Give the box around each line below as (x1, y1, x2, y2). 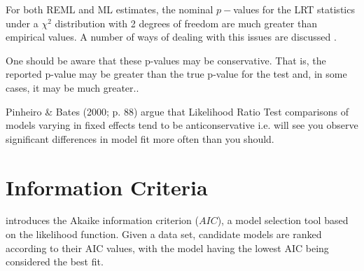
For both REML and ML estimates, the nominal (6, 2, 213, 16)
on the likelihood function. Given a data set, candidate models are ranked (6, 227, 322, 242)
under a (6, 15, 38, 30)
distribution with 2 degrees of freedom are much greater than (55, 15, 318, 30)
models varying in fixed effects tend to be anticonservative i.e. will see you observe (6, 118, 358, 132)
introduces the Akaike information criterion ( (6, 213, 199, 228)
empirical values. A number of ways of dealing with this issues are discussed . (6, 29, 337, 44)
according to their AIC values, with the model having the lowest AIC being (6, 240, 329, 255)
